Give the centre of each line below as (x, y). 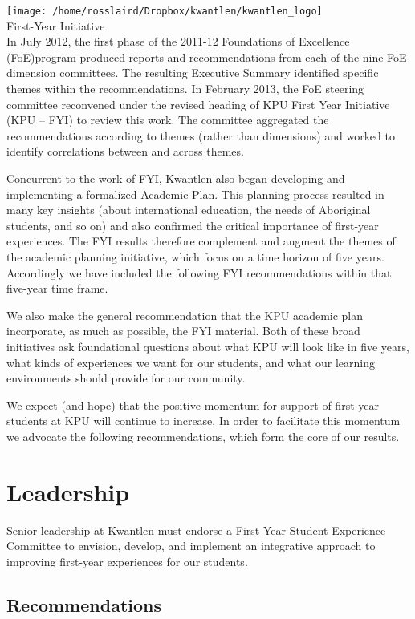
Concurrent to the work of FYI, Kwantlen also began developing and (176, 178)
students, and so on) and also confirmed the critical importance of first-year (193, 225)
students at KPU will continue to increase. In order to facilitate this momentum (203, 421)
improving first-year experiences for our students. (127, 561)
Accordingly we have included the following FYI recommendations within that (199, 272)
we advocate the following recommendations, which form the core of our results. (203, 436)
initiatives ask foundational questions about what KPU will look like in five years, (208, 346)
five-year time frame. (57, 288)
